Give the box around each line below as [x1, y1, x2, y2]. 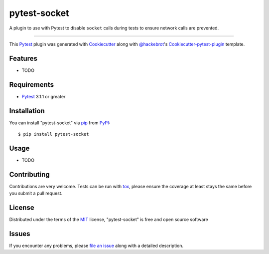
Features [9, 54, 37, 62]
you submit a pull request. [9, 190, 63, 197]
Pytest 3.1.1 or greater [21, 93, 66, 99]
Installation [9, 106, 45, 115]
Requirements [9, 80, 54, 89]
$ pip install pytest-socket [18, 131, 89, 137]
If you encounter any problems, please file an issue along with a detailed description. [9, 243, 184, 249]
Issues [9, 230, 30, 238]
